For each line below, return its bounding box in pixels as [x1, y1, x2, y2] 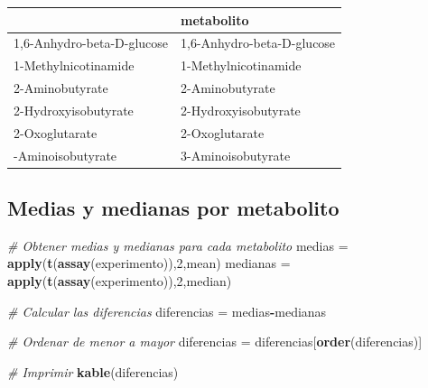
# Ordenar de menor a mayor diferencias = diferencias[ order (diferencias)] [7, 332, 423, 351]
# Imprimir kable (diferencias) [7, 362, 179, 381]
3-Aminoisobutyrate [181, 145, 291, 164]
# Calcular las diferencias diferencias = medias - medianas [7, 301, 327, 320]
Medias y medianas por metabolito [7, 194, 340, 222]
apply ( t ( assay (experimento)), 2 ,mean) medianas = [7, 254, 291, 273]
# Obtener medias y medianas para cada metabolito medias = [7, 236, 349, 254]
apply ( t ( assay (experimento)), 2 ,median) [7, 272, 232, 291]
